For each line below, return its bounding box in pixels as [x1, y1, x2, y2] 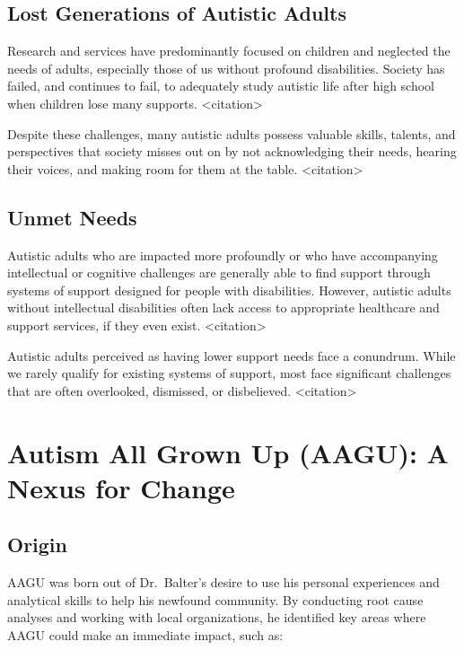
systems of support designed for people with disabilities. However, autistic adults [7, 280, 451, 299]
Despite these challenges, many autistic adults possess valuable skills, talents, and [7, 124, 456, 143]
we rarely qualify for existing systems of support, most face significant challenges [7, 364, 451, 382]
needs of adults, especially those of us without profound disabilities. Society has [7, 58, 445, 77]
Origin [7, 531, 67, 558]
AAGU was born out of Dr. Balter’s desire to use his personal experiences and [7, 573, 440, 592]
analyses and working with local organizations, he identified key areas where [7, 608, 426, 627]
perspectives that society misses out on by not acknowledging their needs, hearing [7, 142, 457, 161]
